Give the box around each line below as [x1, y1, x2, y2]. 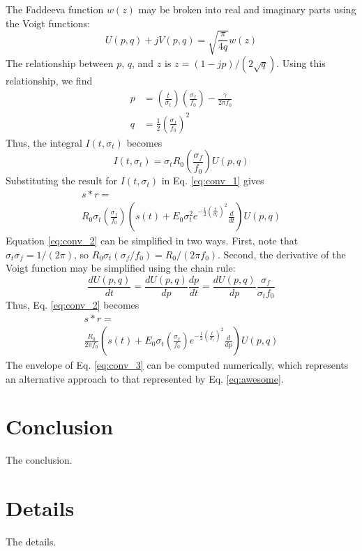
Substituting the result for [6, 173, 118, 188]
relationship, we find [6, 73, 93, 87]
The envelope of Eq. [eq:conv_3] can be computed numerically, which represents [6, 358, 349, 372]
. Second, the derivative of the [218, 247, 346, 261]
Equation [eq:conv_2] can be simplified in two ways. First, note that [6, 233, 299, 248]
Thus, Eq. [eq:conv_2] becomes [6, 297, 139, 312]
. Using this [276, 55, 326, 70]
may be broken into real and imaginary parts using [138, 2, 356, 16]
